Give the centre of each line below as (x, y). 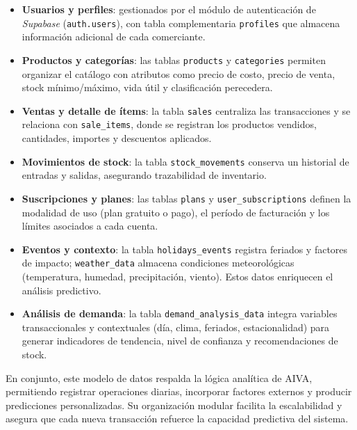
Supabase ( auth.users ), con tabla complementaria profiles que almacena (181, 23)
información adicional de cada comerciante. (114, 37)
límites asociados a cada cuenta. (90, 226)
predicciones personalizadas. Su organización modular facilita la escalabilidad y (174, 405)
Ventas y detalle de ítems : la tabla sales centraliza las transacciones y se (186, 110)
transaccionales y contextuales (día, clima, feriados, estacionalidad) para (176, 327)
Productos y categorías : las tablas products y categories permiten (174, 59)
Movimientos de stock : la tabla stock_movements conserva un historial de (185, 161)
